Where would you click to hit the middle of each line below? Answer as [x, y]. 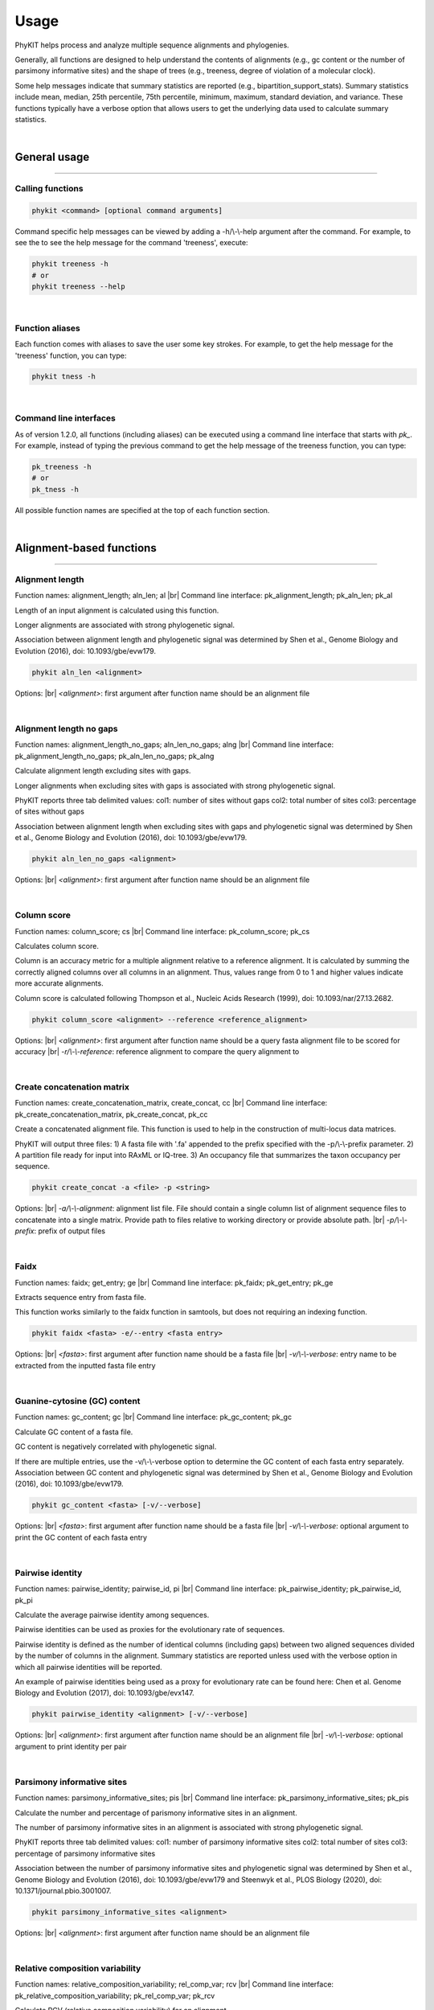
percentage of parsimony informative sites [85, 1853]
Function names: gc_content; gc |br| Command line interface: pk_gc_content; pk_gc [154, 1417]
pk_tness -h [55, 489]
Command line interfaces [65, 418]
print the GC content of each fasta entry [81, 1537]
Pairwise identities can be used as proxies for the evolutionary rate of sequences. [150, 1630]
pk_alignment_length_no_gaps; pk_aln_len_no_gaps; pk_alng [115, 756]
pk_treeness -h [61, 467]
